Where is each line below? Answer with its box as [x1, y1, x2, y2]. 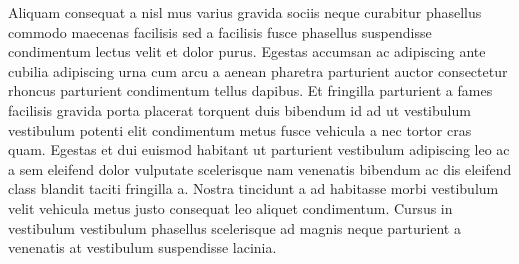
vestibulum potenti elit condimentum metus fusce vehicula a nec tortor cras [8, 119, 472, 140]
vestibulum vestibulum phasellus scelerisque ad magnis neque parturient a [8, 217, 461, 238]
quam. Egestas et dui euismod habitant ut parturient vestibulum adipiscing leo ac [8, 139, 510, 160]
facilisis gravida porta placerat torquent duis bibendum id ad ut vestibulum [8, 99, 471, 120]
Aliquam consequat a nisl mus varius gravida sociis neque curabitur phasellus [8, 2, 482, 22]
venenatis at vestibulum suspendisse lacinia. [8, 237, 277, 258]
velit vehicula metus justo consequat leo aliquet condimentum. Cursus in [8, 197, 453, 218]
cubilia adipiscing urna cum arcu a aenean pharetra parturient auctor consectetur [8, 60, 508, 81]
